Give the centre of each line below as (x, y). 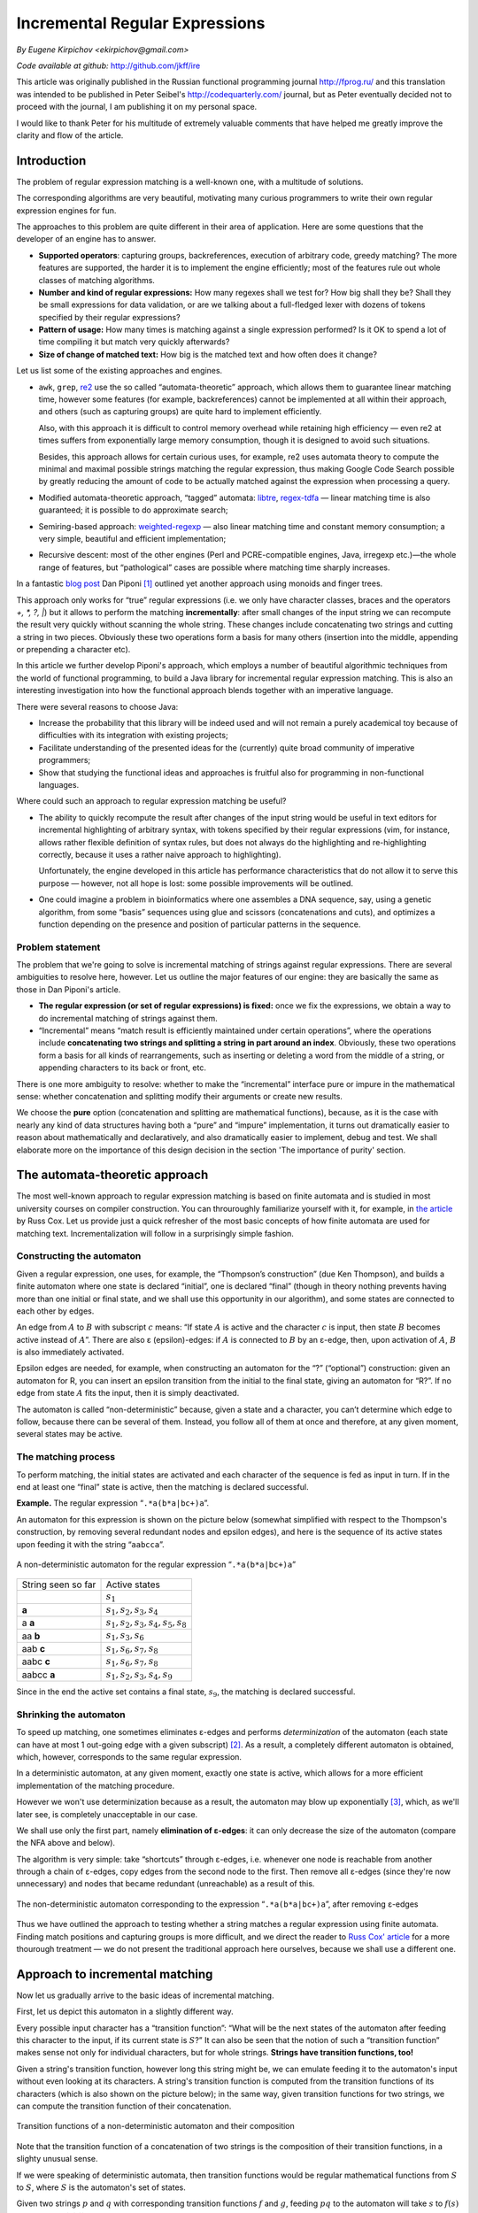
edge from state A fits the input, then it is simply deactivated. (128, 1393)
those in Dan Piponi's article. (69, 989)
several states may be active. (69, 1434)
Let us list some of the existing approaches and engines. (119, 371)
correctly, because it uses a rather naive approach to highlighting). (160, 854)
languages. (59, 784)
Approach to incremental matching (115, 1974)
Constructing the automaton (79, 1256)
